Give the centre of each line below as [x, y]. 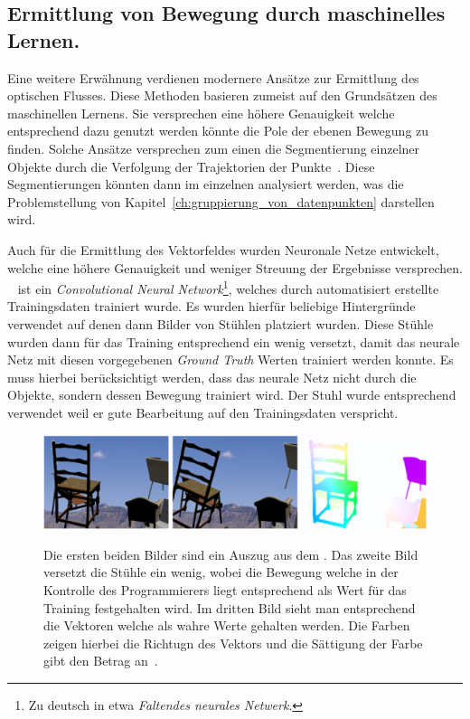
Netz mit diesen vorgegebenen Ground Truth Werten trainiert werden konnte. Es [230, 359]
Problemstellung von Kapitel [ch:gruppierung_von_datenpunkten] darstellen [221, 201]
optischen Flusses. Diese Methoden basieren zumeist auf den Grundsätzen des [222, 95]
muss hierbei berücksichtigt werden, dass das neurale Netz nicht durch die [212, 377]
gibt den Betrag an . [101, 661]
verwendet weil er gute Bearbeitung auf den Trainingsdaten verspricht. [203, 412]
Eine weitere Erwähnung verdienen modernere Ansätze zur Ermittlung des [213, 77]
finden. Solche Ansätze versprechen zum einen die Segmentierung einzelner [214, 148]
